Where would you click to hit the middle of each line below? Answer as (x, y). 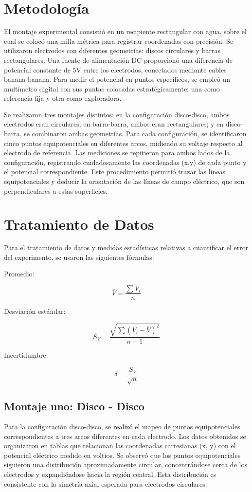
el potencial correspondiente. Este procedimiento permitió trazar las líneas (115, 172)
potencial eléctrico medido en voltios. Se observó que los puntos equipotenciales (122, 455)
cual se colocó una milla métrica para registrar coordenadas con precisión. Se (119, 41)
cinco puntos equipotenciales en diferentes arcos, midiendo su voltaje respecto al (123, 143)
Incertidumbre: (26, 355)
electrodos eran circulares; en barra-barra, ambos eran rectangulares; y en (114, 124)
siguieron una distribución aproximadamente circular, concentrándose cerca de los (126, 465)
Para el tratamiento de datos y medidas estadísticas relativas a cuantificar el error (126, 247)
